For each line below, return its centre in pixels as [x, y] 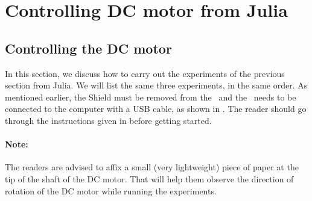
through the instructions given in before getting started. [108, 120]
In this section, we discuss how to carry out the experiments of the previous [145, 73]
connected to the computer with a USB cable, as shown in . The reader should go [156, 109]
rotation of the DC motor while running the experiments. [111, 190]
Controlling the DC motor [88, 48]
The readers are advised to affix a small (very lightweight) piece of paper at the [152, 167]
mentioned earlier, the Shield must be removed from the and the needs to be [151, 97]
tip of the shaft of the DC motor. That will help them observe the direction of [149, 178]
